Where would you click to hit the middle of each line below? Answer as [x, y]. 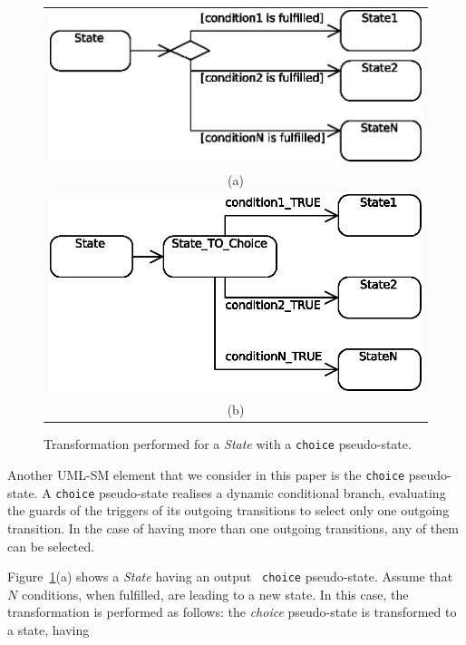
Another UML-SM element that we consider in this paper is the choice [206, 475]
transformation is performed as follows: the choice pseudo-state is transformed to [232, 612]
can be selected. [51, 546]
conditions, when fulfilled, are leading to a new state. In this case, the [215, 594]
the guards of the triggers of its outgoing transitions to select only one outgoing [228, 510]
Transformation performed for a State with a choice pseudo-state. [228, 444]
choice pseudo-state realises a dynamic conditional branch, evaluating [251, 492]
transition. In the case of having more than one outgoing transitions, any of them [233, 528]
